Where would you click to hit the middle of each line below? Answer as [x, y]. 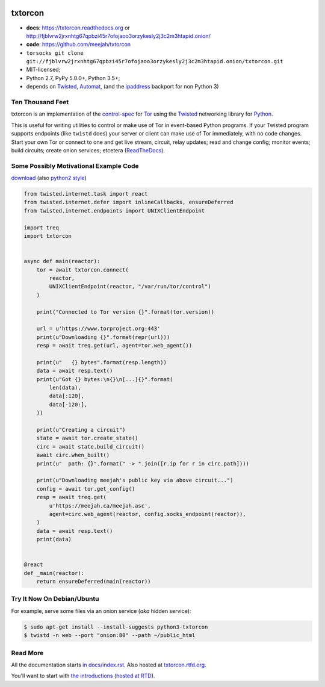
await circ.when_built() [73, 455]
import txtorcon [48, 236]
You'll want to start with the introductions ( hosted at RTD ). [83, 676]
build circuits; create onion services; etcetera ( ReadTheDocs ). [88, 150]
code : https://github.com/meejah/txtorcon [79, 45]
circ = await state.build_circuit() [90, 446]
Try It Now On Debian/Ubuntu [55, 599]
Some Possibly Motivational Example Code [75, 166]
